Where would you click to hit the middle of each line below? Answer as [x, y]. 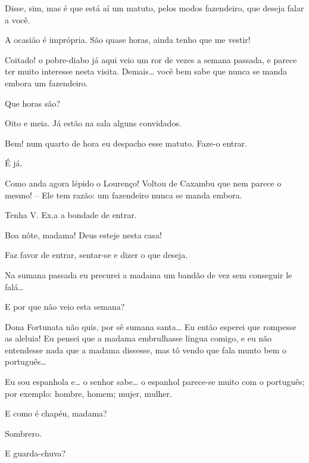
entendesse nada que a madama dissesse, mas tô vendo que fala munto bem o [146, 349]
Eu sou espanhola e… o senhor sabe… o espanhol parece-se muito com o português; [155, 382]
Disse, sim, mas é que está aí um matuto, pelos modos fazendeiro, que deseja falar [154, 8]
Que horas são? [33, 103]
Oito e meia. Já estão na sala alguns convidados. [93, 123]
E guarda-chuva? [35, 453]
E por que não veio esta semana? [65, 307]
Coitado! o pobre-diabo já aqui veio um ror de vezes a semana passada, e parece [151, 59]
